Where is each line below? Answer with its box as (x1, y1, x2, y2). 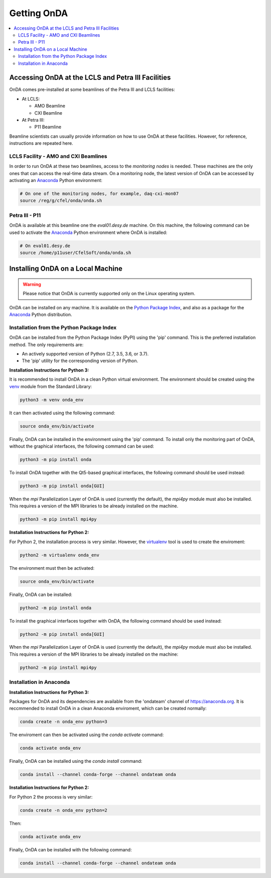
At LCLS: (22, 96, 40, 102)
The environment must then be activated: (9, 565, 95, 571)
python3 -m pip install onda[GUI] (20, 483, 105, 489)
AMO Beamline (34, 103, 65, 109)
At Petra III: (22, 117, 45, 123)
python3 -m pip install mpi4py (20, 516, 97, 522)
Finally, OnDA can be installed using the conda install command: (9, 758, 143, 764)
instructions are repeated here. (9, 140, 73, 146)
